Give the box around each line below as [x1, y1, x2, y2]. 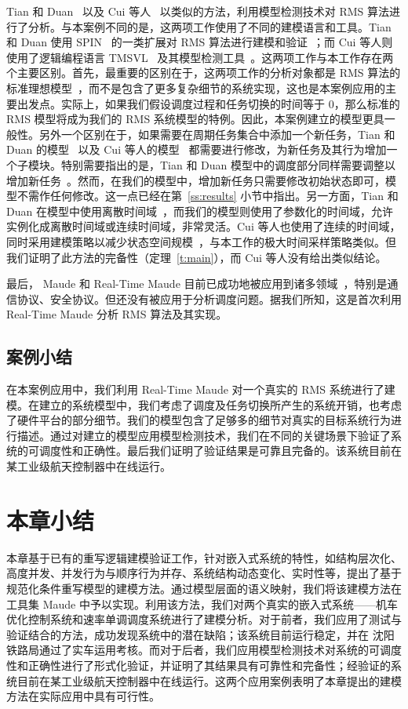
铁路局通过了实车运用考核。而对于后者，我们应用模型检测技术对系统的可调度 [6, 642, 402, 658]
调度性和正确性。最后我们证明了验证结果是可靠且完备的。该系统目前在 [38, 442, 402, 459]
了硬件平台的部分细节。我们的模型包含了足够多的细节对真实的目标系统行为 [6, 412, 391, 428]
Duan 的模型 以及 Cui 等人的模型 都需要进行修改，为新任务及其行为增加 [6, 141, 387, 158]
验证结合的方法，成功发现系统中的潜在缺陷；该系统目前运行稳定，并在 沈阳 [6, 626, 395, 642]
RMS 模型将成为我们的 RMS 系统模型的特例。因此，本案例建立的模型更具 [6, 111, 384, 127]
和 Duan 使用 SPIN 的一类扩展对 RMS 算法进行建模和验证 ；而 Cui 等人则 [6, 34, 393, 50]
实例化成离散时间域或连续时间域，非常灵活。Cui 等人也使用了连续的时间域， [6, 218, 401, 235]
